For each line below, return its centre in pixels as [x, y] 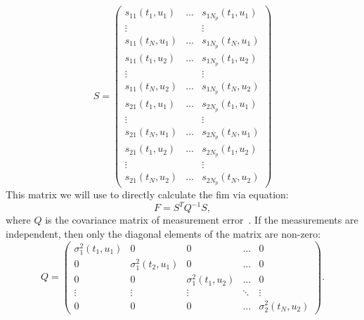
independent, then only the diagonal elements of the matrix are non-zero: [163, 233]
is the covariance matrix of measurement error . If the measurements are [202, 220]
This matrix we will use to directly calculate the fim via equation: [147, 194]
